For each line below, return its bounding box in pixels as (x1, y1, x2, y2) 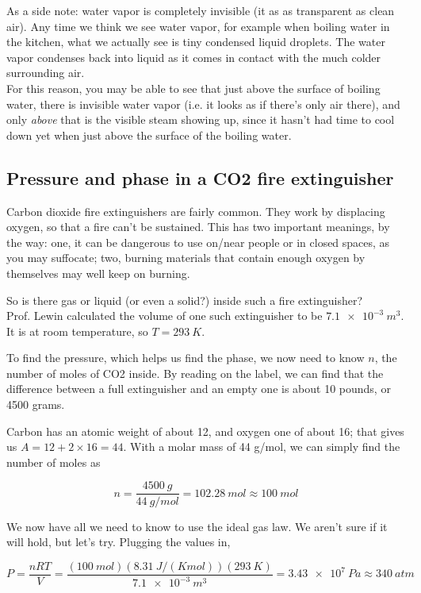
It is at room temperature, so (6, 322, 148, 339)
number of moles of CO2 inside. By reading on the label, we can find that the (6, 364, 384, 381)
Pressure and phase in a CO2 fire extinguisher (6, 165, 394, 190)
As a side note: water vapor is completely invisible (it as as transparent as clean (6, 2, 395, 18)
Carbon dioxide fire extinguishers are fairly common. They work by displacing (6, 202, 385, 219)
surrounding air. (6, 64, 85, 81)
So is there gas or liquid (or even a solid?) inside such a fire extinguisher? (6, 291, 363, 308)
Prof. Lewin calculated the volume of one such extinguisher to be (6, 307, 323, 324)
